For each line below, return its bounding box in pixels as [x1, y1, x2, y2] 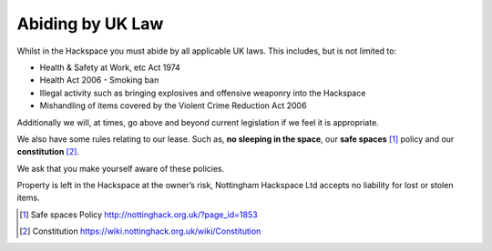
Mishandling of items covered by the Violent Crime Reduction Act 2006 [39, 100, 307, 111]
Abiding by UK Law [16, 14, 164, 34]
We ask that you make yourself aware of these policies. [16, 163, 225, 174]
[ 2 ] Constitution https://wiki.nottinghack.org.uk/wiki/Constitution [19, 226, 261, 236]
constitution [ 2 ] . [16, 146, 80, 157]
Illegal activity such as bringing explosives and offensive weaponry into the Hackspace [39, 87, 366, 98]
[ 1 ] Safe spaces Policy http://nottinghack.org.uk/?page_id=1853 [19, 209, 259, 220]
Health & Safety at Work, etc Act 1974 [39, 62, 181, 73]
